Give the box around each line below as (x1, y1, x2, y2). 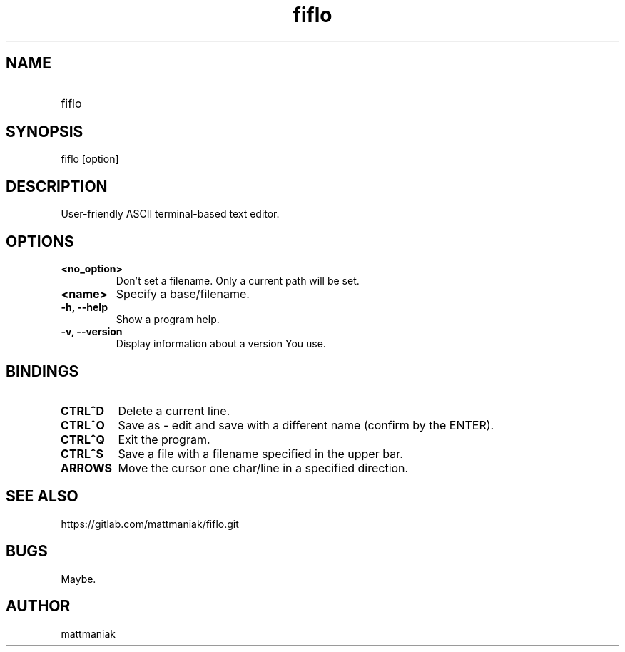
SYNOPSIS (6, 123, 83, 141)
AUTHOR (6, 597, 71, 616)
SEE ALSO (6, 487, 78, 506)
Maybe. (61, 572, 96, 585)
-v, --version (61, 325, 123, 338)
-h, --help (61, 301, 108, 314)
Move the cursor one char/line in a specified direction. (118, 460, 409, 475)
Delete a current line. (118, 403, 230, 418)
